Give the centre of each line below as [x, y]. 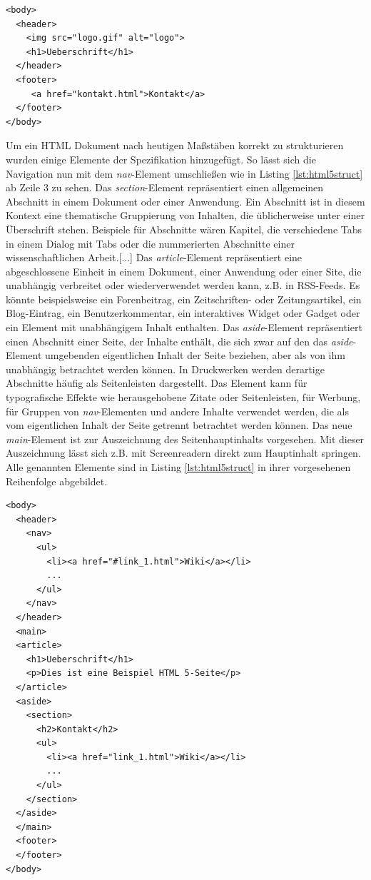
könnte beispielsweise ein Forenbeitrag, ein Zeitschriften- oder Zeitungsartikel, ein [184, 299]
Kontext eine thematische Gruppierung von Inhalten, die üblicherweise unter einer [185, 215]
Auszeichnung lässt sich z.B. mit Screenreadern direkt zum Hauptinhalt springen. [183, 453]
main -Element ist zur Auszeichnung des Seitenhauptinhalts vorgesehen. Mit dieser [185, 439]
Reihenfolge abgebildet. [57, 481]
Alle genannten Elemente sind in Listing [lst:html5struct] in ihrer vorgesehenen [178, 467]
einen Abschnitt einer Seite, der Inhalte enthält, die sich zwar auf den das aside [179, 341]
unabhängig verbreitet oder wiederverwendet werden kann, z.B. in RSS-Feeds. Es [183, 285]
